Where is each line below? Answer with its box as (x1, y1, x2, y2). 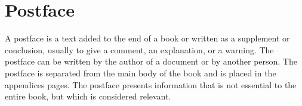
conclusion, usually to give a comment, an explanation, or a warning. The (5, 43, 274, 56)
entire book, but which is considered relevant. (5, 90, 171, 102)
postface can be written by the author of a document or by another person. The (5, 55, 297, 68)
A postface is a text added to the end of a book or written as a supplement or (5, 32, 290, 44)
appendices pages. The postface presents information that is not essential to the (5, 78, 297, 91)
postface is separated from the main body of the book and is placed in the (5, 66, 276, 79)
